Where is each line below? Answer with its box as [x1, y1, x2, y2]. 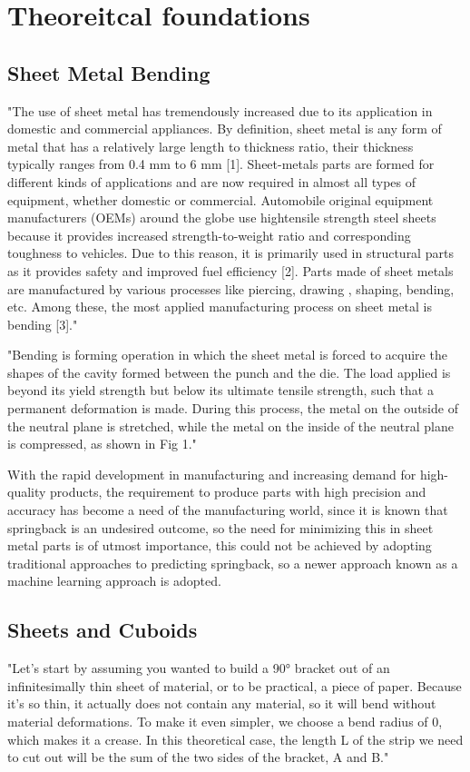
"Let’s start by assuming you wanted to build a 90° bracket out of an [7, 658, 390, 678]
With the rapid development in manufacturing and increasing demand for [7, 464, 416, 483]
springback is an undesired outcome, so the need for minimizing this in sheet [7, 518, 434, 537]
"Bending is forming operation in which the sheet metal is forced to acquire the [7, 345, 447, 364]
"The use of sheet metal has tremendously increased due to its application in [7, 101, 433, 120]
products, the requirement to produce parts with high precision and [50, 482, 426, 501]
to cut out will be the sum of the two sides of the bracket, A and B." [7, 747, 389, 767]
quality [7, 482, 46, 501]
